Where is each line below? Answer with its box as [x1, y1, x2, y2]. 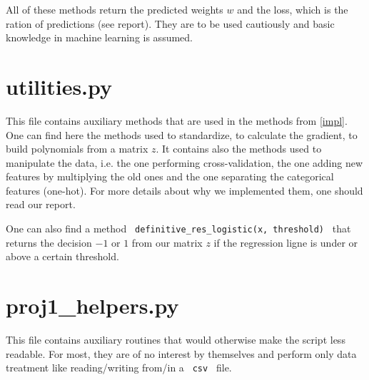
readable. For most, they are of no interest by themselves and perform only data [6, 346, 357, 361]
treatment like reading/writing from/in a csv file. [6, 360, 232, 375]
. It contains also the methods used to [156, 141, 322, 156]
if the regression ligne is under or [213, 235, 358, 250]
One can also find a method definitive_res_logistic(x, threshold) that [6, 221, 351, 236]
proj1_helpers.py [6, 291, 179, 320]
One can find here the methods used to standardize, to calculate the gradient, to [6, 127, 358, 142]
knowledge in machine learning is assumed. [6, 30, 193, 45]
